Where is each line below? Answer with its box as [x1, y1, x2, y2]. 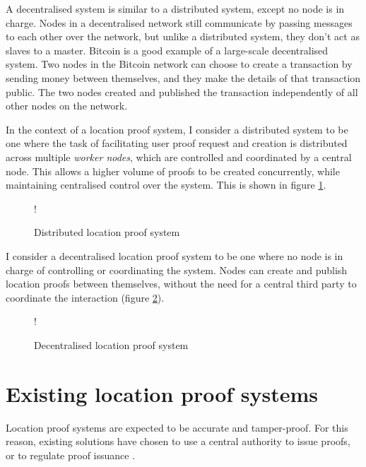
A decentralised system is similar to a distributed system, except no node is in [6, 1, 345, 16]
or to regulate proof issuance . [6, 447, 136, 462]
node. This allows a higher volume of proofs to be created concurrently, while [6, 163, 340, 178]
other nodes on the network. [6, 98, 128, 113]
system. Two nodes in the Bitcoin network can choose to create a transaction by [6, 57, 353, 71]
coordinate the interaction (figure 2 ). [6, 290, 165, 305]
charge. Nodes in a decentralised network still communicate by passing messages [6, 15, 353, 30]
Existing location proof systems [6, 379, 319, 408]
